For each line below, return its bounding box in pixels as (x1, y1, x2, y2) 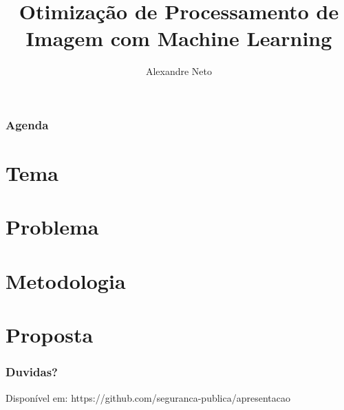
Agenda (6, 116, 49, 133)
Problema (6, 213, 99, 241)
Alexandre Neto (145, 64, 213, 78)
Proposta (6, 321, 94, 349)
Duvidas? (6, 363, 58, 380)
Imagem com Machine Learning (25, 24, 332, 52)
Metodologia (6, 266, 126, 294)
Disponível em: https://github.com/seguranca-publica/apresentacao (6, 390, 290, 404)
